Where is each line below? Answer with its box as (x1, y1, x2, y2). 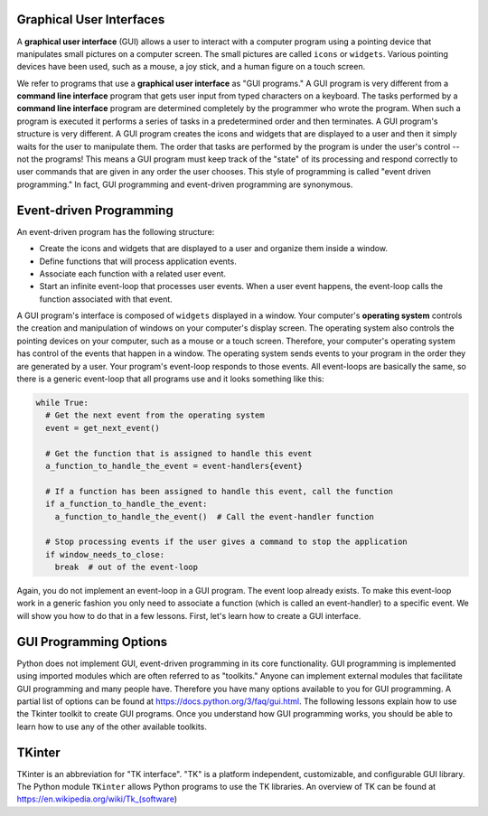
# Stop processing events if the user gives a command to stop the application (45, 537, 408, 547)
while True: (35, 398, 89, 408)
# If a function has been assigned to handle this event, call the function (45, 486, 393, 496)
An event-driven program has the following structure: (16, 226, 215, 237)
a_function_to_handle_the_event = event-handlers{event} (45, 461, 303, 471)
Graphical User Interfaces (16, 12, 165, 27)
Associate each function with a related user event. (39, 267, 226, 279)
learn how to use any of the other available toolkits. (16, 721, 208, 732)
